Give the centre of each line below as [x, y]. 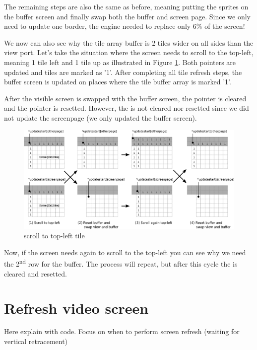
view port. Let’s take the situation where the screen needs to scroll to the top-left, [129, 52]
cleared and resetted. [35, 273]
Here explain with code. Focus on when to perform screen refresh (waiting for [122, 331]
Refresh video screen [76, 308]
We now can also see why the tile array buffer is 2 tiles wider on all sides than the [129, 42]
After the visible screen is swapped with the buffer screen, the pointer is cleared [125, 98]
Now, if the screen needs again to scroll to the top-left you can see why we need [125, 252]
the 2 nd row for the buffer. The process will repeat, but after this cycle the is [121, 263]
